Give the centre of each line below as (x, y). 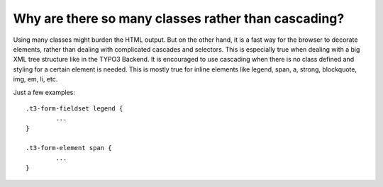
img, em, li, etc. (35, 79)
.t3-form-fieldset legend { (74, 108)
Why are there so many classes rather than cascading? (179, 18)
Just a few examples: (44, 92)
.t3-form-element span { (69, 148)
